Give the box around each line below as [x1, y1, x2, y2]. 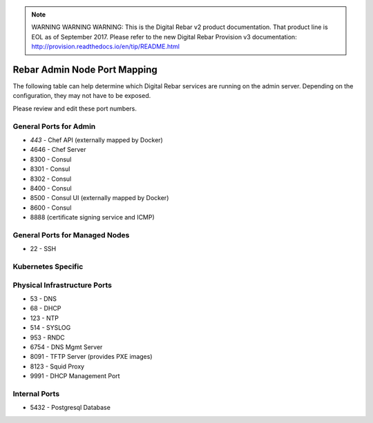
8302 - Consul [30, 175, 72, 183]
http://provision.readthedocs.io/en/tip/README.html [31, 42, 180, 51]
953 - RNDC [30, 333, 65, 342]
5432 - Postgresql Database [30, 404, 111, 412]
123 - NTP [30, 314, 59, 322]
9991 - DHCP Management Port [30, 372, 120, 380]
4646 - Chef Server [30, 146, 86, 154]
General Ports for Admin [12, 121, 96, 131]
